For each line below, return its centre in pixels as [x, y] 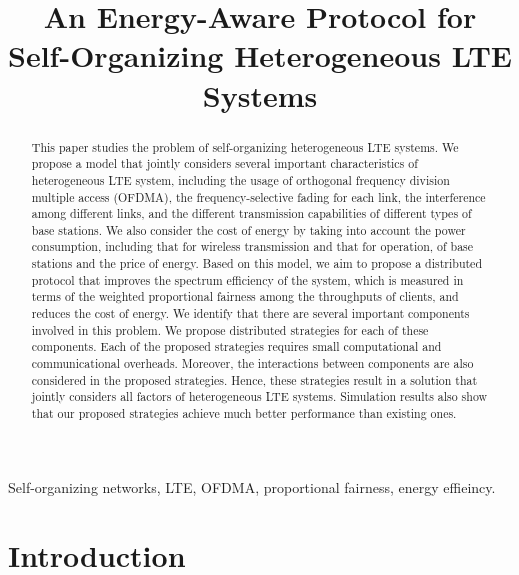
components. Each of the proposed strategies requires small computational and [236, 346]
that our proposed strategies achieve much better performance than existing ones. [244, 413]
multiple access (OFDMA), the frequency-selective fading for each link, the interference [258, 196]
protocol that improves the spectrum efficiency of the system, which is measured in [247, 279]
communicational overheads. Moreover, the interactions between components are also [252, 363]
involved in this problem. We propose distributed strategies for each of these [230, 329]
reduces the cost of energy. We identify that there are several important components [250, 313]
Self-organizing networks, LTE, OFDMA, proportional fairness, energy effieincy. [252, 486]
